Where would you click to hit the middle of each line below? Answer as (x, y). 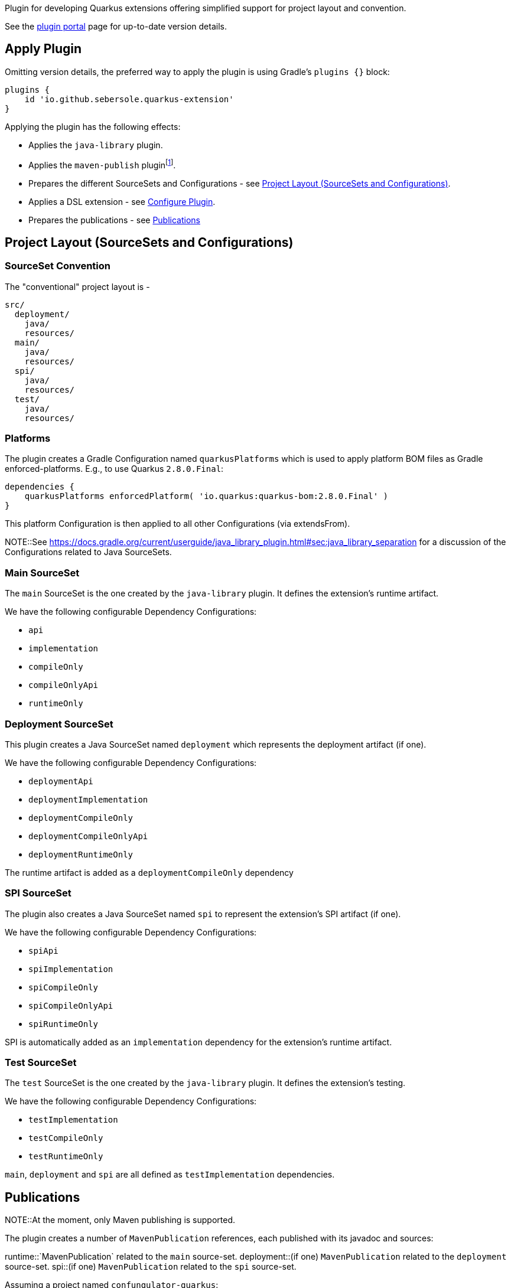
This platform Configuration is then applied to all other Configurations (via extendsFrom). (178, 524)
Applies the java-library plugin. (96, 145)
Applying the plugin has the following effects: (93, 126)
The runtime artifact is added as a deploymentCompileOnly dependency (149, 872)
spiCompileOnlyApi (71, 1005)
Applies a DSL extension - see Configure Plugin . (122, 201)
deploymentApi (61, 781)
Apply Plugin (43, 49)
